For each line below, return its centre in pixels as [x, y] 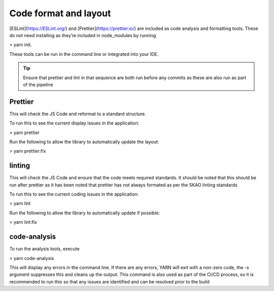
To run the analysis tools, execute [44, 249]
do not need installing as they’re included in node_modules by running [83, 35]
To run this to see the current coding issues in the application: [74, 194]
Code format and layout [60, 13]
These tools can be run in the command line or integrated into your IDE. [84, 54]
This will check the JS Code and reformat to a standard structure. [78, 114]
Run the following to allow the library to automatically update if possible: [85, 213]
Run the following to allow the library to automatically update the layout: [84, 142]
